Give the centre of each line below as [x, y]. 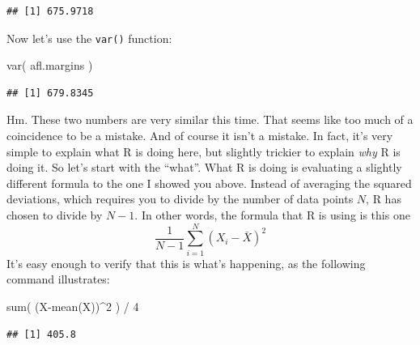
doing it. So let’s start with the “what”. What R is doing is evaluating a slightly [204, 167]
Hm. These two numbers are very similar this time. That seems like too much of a [210, 119]
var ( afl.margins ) [50, 65]
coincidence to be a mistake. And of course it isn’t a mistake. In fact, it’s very [200, 136]
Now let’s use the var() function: [89, 38]
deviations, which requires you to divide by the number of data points [180, 199]
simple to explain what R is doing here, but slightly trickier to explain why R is [204, 151]
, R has [384, 199]
